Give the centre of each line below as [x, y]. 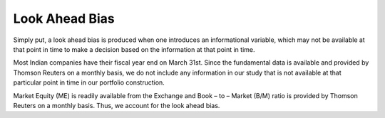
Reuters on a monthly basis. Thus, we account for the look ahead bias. [117, 105]
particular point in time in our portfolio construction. [89, 82]
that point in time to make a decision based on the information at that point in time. [134, 49]
